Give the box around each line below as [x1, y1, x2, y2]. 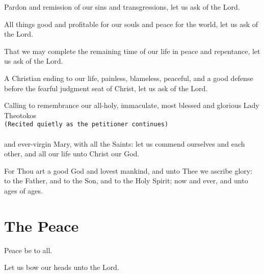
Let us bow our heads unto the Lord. [4, 262, 119, 272]
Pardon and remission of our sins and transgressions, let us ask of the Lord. [4, 2, 240, 12]
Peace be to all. [4, 244, 52, 255]
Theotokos [4, 109, 37, 120]
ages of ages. [4, 185, 43, 196]
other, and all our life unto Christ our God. [4, 148, 140, 159]
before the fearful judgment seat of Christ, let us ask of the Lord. [4, 83, 208, 93]
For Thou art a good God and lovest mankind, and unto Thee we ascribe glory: [4, 165, 253, 176]
